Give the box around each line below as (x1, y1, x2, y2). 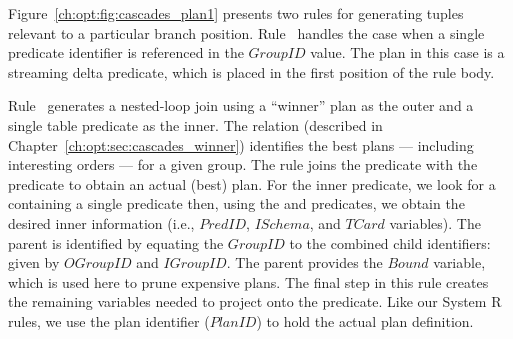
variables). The (389, 212, 481, 233)
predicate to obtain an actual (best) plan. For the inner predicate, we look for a (8, 173, 496, 194)
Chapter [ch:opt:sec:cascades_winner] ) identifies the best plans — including (8, 134, 474, 155)
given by (8, 252, 60, 273)
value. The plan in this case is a (310, 42, 505, 63)
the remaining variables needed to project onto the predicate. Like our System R (8, 291, 502, 312)
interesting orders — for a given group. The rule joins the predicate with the (8, 154, 478, 175)
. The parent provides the (226, 252, 383, 273)
